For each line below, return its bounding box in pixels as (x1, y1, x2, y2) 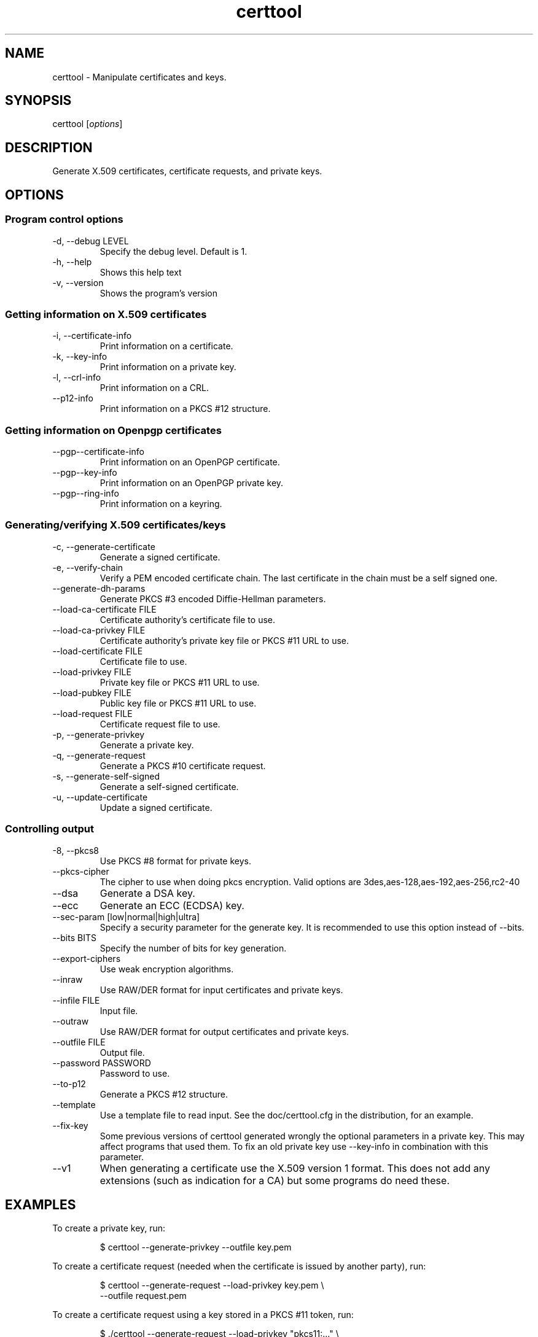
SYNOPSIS (5, 93, 72, 109)
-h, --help (52, 256, 92, 267)
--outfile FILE (52, 1036, 106, 1047)
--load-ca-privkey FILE (52, 624, 146, 635)
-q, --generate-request (52, 750, 146, 761)
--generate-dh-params (52, 583, 146, 594)
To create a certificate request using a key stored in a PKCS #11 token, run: (52, 1309, 354, 1320)
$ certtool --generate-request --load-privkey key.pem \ (99, 1280, 324, 1291)
